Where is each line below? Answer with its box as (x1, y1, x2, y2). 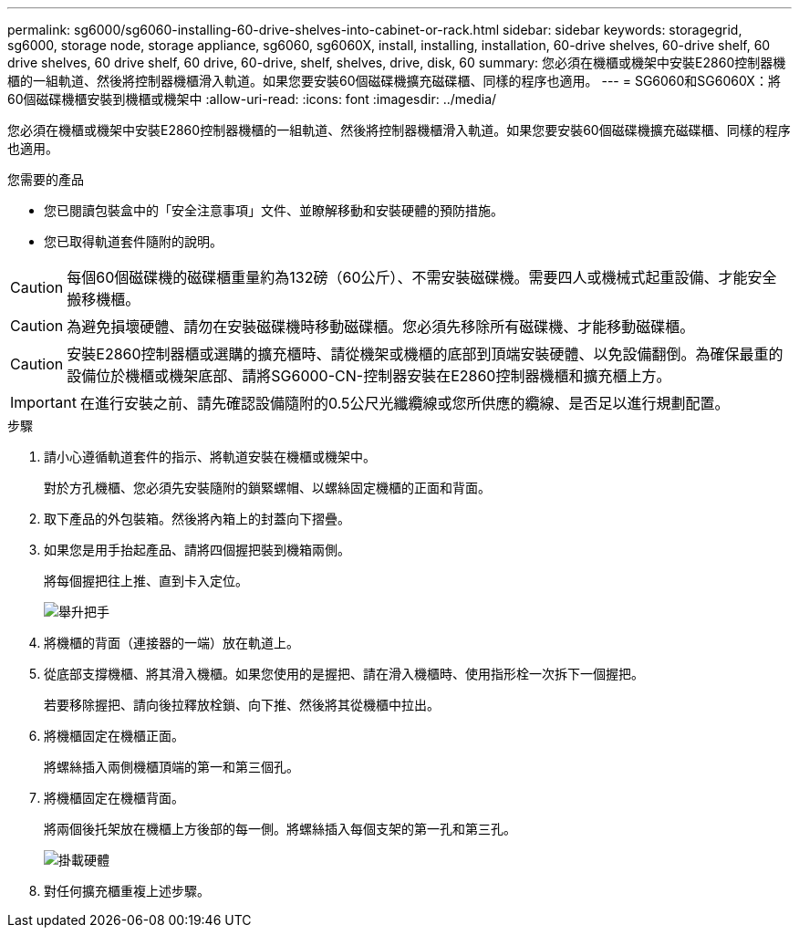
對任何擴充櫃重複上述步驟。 (44, 883, 210, 899)
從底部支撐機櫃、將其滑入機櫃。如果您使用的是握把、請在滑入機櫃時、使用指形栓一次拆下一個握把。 (44, 666, 644, 681)
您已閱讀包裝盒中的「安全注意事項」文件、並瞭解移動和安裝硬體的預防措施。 (44, 203, 503, 218)
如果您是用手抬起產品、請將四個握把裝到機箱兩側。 (44, 542, 350, 557)
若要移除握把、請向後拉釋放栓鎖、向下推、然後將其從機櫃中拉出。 (44, 697, 440, 712)
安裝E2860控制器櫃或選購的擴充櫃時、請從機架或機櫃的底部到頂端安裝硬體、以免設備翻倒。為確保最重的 (67, 345, 783, 363)
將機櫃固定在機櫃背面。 (44, 790, 184, 805)
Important (10, 393, 77, 411)
